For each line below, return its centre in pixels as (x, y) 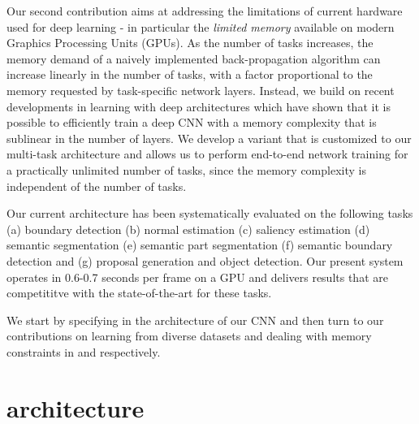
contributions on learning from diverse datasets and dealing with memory (189, 336)
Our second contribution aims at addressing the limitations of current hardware (205, 11)
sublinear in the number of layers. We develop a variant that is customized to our (209, 138)
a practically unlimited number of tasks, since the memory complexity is (186, 169)
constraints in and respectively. (84, 351)
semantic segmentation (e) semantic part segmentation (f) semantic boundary (200, 245)
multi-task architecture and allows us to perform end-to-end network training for (207, 154)
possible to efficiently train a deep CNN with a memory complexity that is (192, 122)
